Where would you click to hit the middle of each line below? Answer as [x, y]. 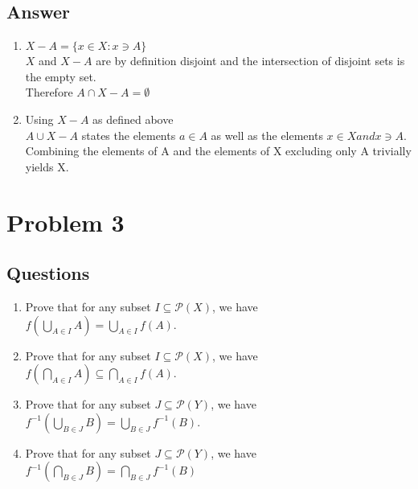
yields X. [47, 166]
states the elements [129, 135]
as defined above [133, 119]
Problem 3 [66, 222]
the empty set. [61, 76]
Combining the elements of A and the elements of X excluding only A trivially [218, 151]
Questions [48, 273]
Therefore [49, 92]
